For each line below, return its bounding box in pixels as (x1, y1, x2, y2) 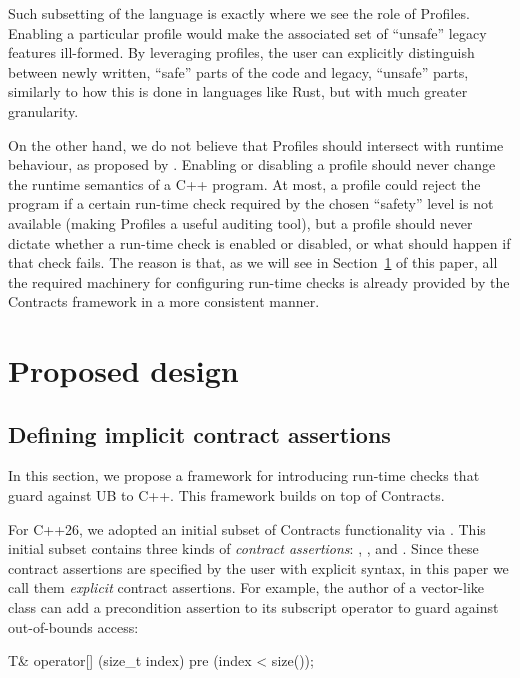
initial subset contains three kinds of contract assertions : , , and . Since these (8, 538, 479, 559)
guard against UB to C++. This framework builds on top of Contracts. (8, 485, 445, 506)
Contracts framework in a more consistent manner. (8, 291, 320, 312)
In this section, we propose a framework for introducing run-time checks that (8, 465, 480, 486)
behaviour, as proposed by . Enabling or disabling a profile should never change (8, 154, 496, 175)
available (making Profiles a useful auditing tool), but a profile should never (8, 212, 473, 233)
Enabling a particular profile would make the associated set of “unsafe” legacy (8, 22, 487, 43)
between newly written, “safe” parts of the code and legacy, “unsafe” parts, (8, 61, 469, 82)
